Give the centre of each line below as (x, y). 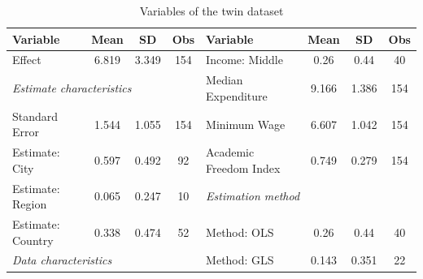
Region (30, 204)
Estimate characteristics (72, 88)
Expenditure (237, 95)
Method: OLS (240, 232)
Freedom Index (243, 167)
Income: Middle (244, 60)
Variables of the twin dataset (211, 11)
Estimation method (253, 196)
